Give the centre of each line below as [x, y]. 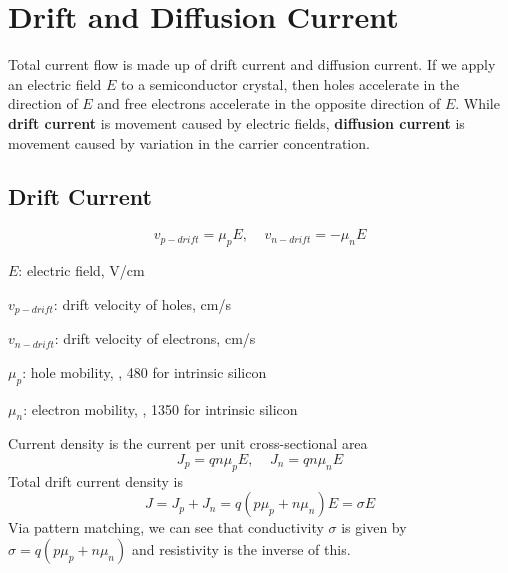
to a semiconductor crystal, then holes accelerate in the [290, 83]
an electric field [55, 83]
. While [477, 103]
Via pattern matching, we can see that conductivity [166, 527]
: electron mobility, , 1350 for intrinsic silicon [160, 408]
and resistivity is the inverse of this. [241, 548]
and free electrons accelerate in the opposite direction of [269, 103]
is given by [374, 527]
